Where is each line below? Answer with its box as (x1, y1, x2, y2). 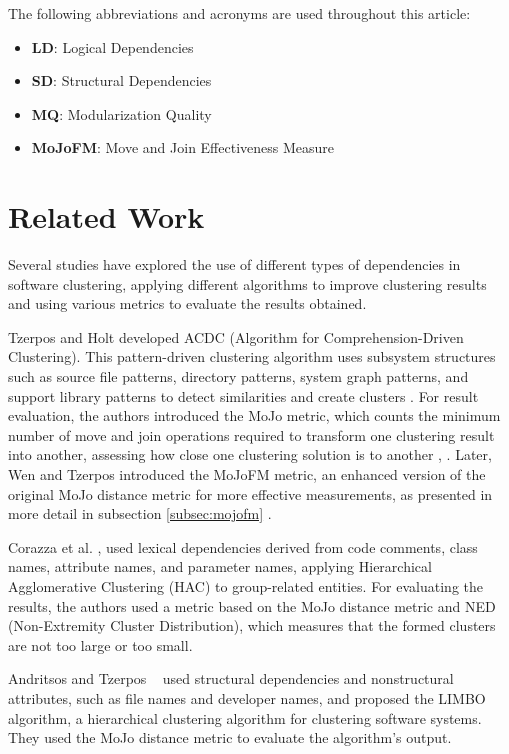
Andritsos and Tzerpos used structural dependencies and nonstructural (8, 668, 454, 689)
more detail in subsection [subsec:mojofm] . (8, 503, 272, 524)
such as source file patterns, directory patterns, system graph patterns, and (8, 366, 469, 387)
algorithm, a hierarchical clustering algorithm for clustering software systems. (8, 707, 482, 728)
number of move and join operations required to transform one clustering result (8, 424, 495, 445)
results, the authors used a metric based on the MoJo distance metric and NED (8, 595, 496, 616)
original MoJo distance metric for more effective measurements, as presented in (8, 483, 493, 504)
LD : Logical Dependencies (31, 36, 194, 57)
